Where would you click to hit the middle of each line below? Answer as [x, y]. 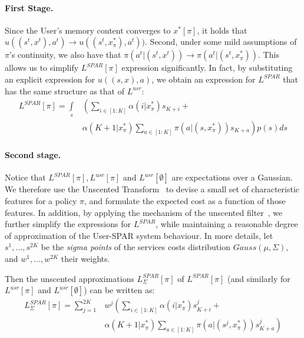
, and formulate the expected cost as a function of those [185, 201]
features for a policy [41, 201]
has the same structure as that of [65, 91]
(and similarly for [259, 278]
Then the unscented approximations [70, 278]
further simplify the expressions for [68, 224]
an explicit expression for [50, 79]
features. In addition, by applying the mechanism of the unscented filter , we [144, 212]
